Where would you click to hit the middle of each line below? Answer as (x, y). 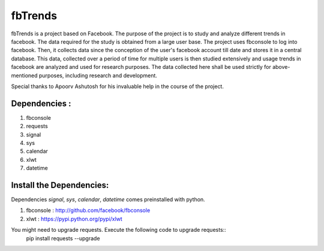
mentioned (25, 75)
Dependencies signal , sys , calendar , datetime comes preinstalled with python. (108, 199)
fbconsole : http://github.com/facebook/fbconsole (88, 210)
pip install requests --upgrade (63, 238)
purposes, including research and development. (98, 75)
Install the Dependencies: (60, 185)
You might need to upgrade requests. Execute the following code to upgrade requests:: (118, 230)
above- (281, 67)
